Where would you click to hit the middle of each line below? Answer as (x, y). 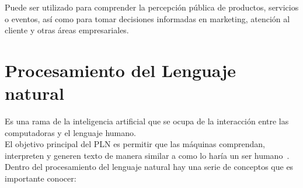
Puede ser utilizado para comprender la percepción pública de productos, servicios (152, 7)
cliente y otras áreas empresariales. (67, 30)
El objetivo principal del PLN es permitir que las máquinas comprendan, (135, 144)
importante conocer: (41, 178)
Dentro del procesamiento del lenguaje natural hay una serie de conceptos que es (149, 167)
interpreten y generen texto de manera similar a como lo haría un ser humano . (147, 155)
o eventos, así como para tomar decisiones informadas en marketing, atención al (147, 18)
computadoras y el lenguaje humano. (70, 132)
